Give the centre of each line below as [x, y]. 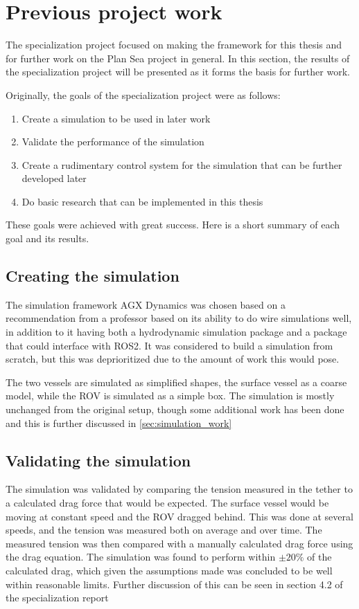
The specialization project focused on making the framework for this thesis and [174, 45]
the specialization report [57, 598]
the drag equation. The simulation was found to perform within [141, 557]
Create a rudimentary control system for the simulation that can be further [182, 164]
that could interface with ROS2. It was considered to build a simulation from [169, 345]
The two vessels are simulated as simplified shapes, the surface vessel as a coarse [176, 382]
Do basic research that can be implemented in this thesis [142, 201]
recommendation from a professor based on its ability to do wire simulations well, [179, 318]
